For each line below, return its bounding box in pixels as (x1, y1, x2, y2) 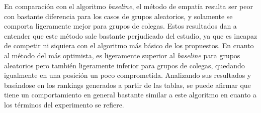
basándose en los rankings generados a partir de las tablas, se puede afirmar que (4, 79, 251, 90)
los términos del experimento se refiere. (4, 99, 124, 109)
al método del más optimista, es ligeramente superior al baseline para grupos (4, 50, 240, 60)
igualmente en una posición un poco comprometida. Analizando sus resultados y (4, 70, 251, 80)
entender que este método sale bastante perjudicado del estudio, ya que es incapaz (4, 30, 257, 41)
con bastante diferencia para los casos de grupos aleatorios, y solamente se (4, 11, 233, 21)
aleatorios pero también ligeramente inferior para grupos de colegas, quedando (4, 60, 245, 70)
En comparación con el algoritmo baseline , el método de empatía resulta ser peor (4, 1, 253, 11)
